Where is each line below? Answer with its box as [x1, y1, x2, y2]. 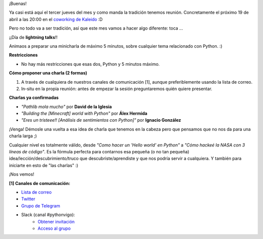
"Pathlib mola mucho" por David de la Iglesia [21, 104, 112, 110]
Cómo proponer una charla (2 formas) [9, 70, 88, 76]
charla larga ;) [9, 133, 37, 139]
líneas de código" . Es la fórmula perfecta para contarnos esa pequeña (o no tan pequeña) [9, 149, 189, 155]
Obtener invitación [38, 219, 75, 224]
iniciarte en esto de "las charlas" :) [9, 162, 78, 168]
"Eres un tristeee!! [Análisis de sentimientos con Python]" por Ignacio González [21, 117, 181, 123]
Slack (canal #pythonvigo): [21, 212, 75, 218]
